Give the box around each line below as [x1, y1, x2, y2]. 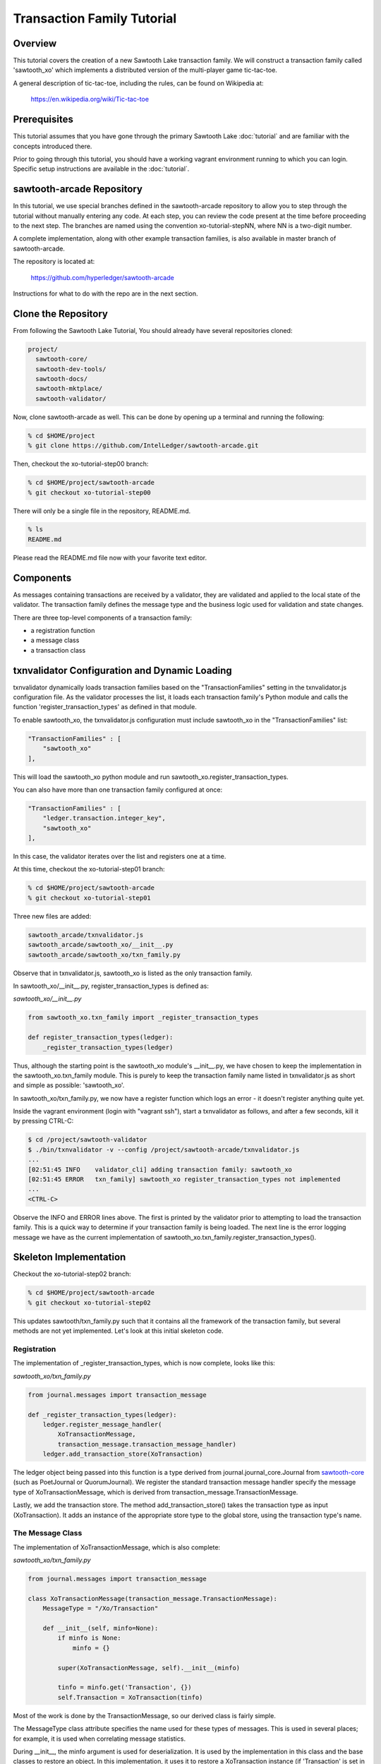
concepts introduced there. [13, 142, 92, 150]
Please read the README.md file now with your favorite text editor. [13, 553, 207, 562]
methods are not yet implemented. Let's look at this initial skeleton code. [13, 1327, 224, 1335]
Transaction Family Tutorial [13, 11, 177, 26]
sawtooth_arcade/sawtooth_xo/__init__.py [28, 941, 174, 949]
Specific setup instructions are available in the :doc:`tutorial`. [13, 164, 190, 173]
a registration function [30, 626, 95, 634]
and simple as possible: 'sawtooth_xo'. [13, 1081, 125, 1089]
